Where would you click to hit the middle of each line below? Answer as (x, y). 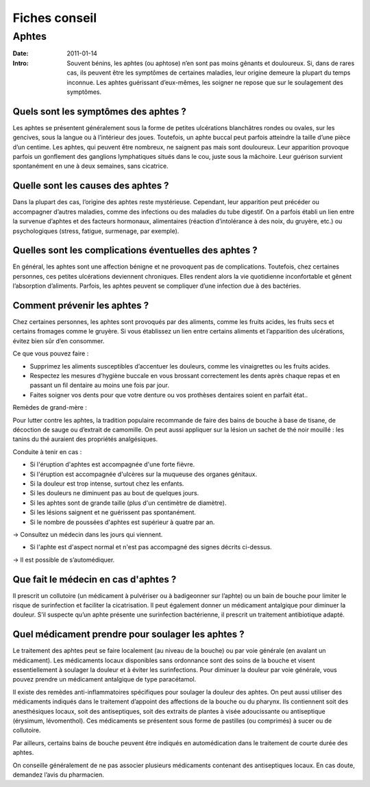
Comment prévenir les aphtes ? (81, 305)
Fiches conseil (55, 18)
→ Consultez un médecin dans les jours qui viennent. (88, 534)
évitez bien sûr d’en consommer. (59, 341)
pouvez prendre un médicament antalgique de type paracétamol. (104, 679)
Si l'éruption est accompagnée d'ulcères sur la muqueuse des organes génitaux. (143, 474)
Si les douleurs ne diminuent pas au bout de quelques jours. (114, 493)
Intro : (21, 63)
